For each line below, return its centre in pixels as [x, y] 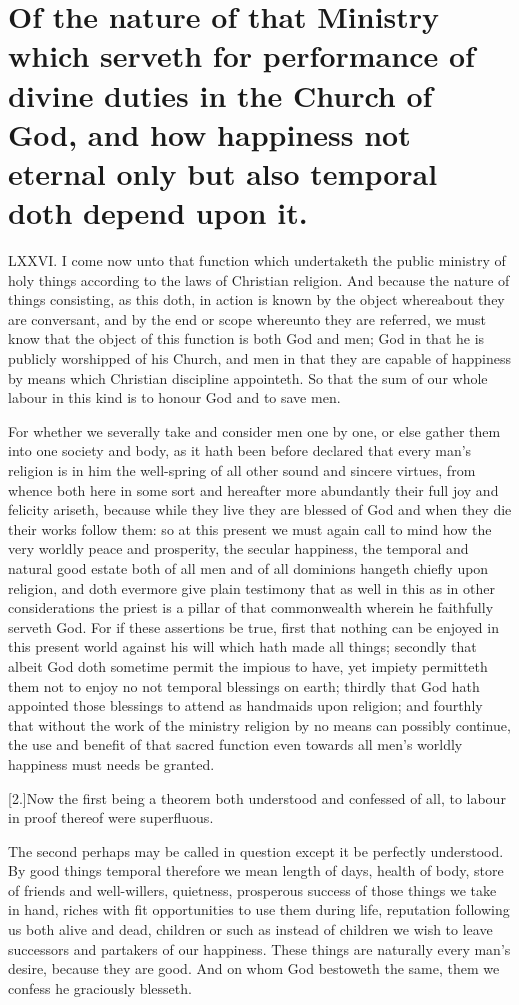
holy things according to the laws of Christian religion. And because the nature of [259, 279]
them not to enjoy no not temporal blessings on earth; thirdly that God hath [244, 685]
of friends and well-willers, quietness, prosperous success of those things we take [252, 889]
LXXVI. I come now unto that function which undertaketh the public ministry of [257, 260]
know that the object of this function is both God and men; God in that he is [246, 338]
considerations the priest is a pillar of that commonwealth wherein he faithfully [251, 607]
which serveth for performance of [241, 55]
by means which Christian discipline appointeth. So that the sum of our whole [248, 377]
